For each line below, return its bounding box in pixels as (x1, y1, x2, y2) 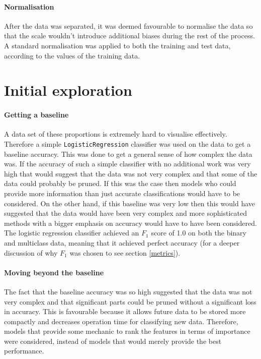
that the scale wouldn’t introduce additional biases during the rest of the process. (4, 30, 255, 41)
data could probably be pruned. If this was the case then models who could (4, 178, 236, 189)
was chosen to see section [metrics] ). (69, 247, 181, 258)
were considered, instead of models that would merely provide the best (4, 335, 222, 346)
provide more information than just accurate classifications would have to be (4, 188, 240, 198)
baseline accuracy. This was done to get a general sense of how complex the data (4, 148, 252, 159)
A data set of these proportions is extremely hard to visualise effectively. (4, 129, 227, 139)
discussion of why (4, 247, 58, 258)
